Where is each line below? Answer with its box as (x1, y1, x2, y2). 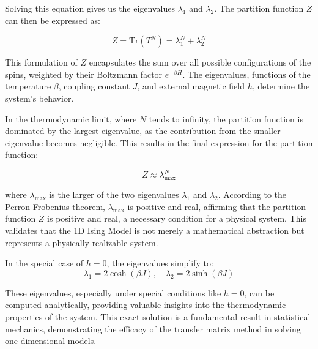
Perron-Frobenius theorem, (5, 200, 105, 212)
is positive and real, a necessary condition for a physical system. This (47, 212, 306, 225)
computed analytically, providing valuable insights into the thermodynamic (5, 298, 286, 311)
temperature (5, 80, 51, 92)
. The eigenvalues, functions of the (182, 67, 311, 80)
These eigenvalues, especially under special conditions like (5, 286, 221, 299)
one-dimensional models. (5, 334, 97, 347)
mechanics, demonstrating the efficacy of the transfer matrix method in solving (5, 322, 301, 335)
